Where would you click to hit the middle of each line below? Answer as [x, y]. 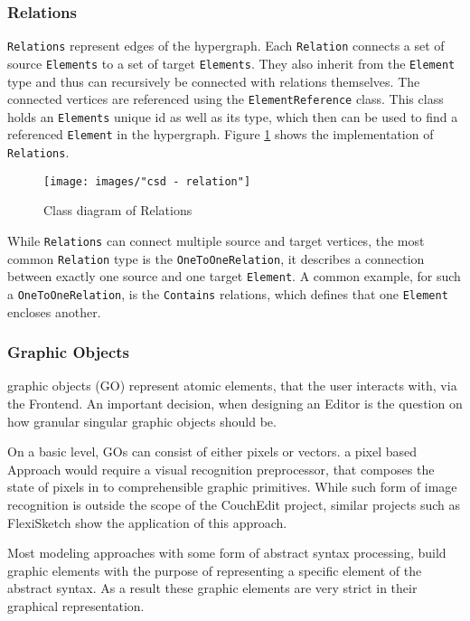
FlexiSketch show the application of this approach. [147, 522]
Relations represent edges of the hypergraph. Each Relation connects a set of [226, 46]
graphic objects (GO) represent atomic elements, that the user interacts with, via [232, 386]
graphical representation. [76, 605]
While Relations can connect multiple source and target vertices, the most [216, 240]
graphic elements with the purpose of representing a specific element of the [215, 570]
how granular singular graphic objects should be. [142, 421]
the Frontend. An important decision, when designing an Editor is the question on [235, 404]
